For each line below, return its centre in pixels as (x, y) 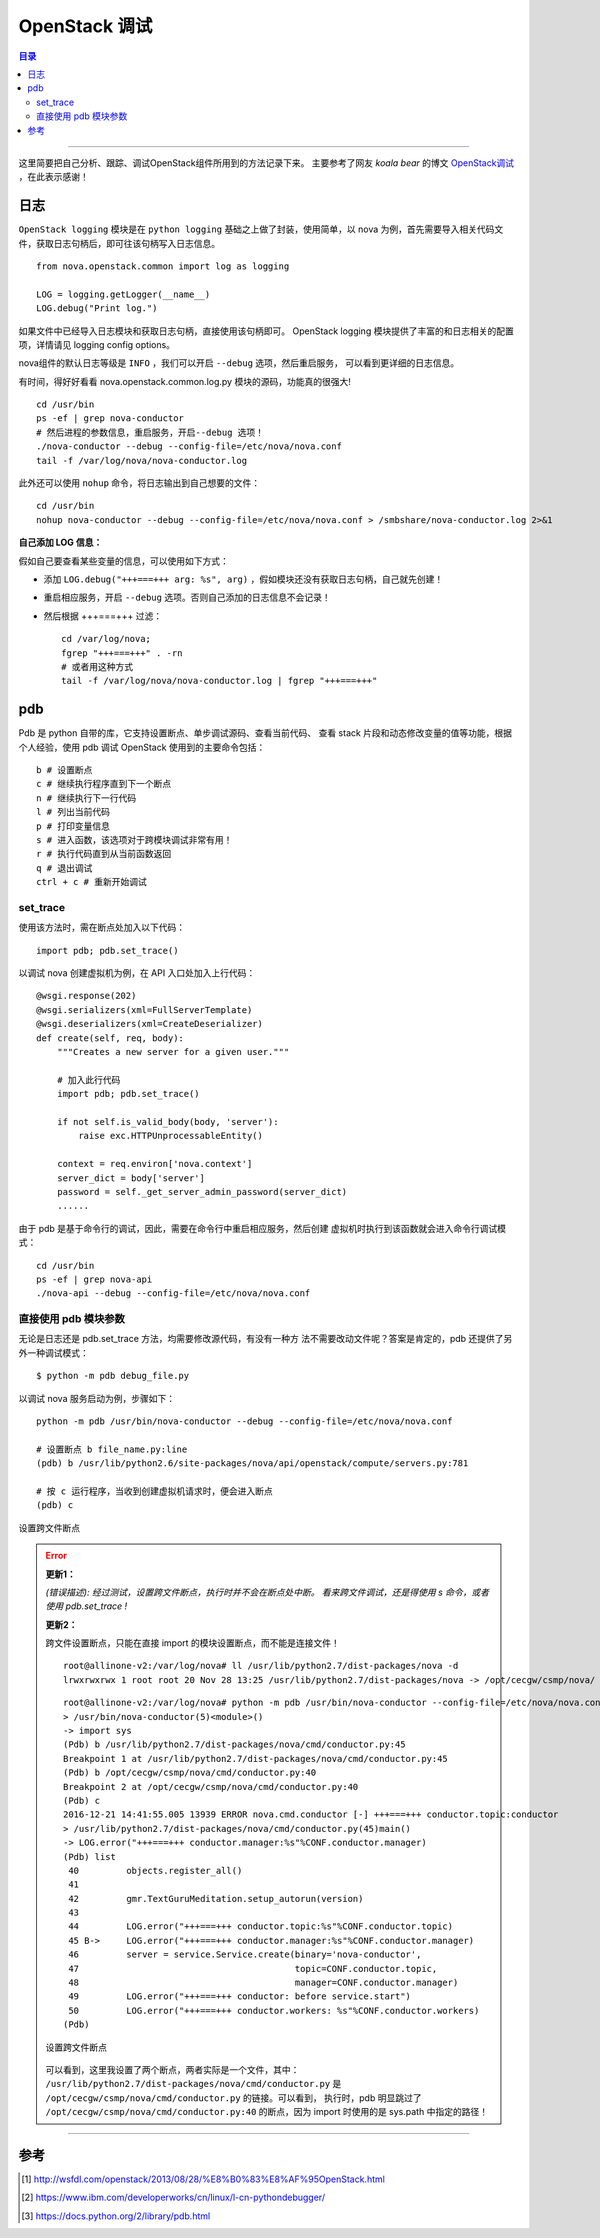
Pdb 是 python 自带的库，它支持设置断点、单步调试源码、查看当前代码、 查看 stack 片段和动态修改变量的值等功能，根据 (265, 733)
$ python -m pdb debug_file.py (113, 1376)
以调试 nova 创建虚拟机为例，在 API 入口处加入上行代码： (137, 973)
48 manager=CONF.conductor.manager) (263, 1983)
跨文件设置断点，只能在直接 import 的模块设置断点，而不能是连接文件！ (192, 1643)
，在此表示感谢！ (53, 177)
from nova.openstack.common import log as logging (163, 266)
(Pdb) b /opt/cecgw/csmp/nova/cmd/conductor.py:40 (190, 1773)
